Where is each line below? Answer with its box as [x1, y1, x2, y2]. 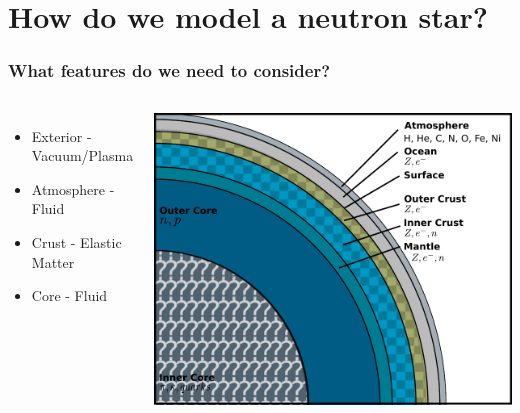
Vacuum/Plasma [31, 145, 134, 166]
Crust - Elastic [31, 231, 122, 252]
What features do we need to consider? [8, 58, 331, 83]
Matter [31, 251, 75, 272]
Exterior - [31, 125, 92, 146]
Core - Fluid [31, 285, 108, 306]
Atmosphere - [31, 178, 115, 199]
